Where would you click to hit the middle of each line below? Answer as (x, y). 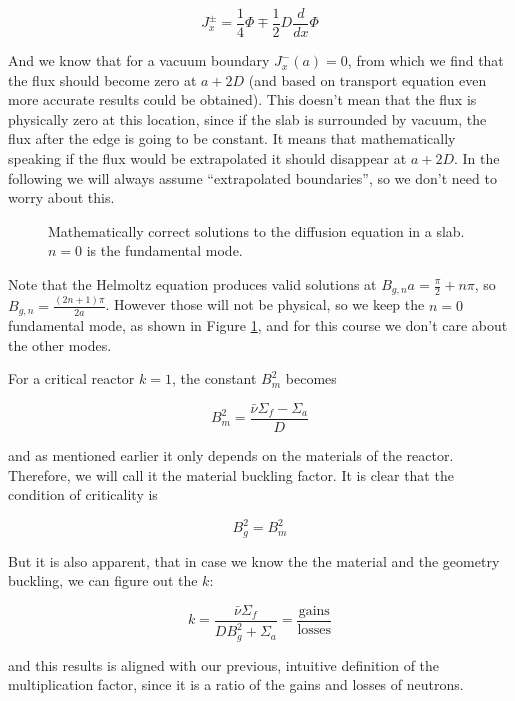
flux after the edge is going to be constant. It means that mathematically (232, 138)
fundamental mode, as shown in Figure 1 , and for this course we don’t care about (258, 325)
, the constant (214, 378)
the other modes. (60, 344)
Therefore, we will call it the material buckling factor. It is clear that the (231, 474)
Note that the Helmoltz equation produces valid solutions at (192, 284)
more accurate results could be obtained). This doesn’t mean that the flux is (242, 99)
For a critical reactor (71, 378)
